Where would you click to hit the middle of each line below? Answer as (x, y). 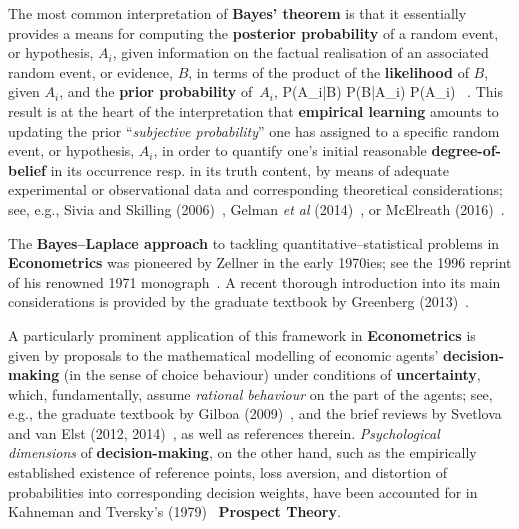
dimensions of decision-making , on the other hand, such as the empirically (242, 452)
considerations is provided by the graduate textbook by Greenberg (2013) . (239, 301)
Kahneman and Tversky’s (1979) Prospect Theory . (174, 511)
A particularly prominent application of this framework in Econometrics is (242, 334)
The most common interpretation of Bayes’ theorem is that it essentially (237, 13)
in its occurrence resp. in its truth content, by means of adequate (249, 169)
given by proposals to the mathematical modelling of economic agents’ (223, 354)
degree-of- (466, 150)
